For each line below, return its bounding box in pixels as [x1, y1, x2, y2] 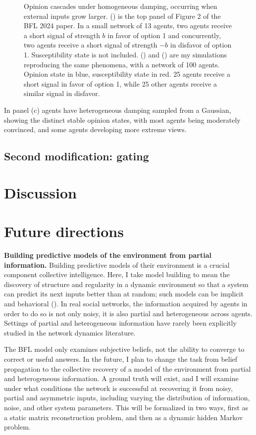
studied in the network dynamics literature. [4, 327, 136, 338]
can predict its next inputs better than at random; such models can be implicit [4, 289, 244, 299]
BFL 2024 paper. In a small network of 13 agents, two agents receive [24, 20, 232, 31]
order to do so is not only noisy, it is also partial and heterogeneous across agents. [4, 308, 253, 318]
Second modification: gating [4, 148, 149, 164]
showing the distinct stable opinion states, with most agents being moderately [4, 114, 241, 125]
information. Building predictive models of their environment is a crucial [4, 259, 230, 270]
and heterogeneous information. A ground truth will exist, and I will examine [4, 373, 239, 384]
